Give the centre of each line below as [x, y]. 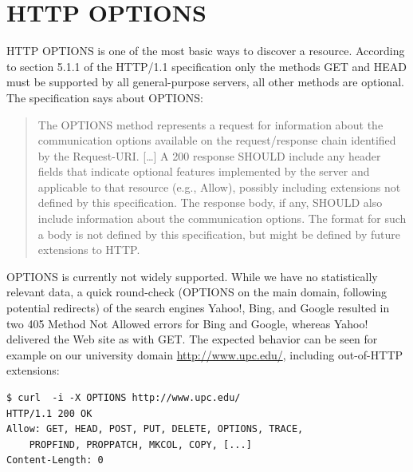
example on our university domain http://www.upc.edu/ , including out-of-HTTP [205, 354]
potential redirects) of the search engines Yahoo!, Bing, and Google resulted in [198, 308]
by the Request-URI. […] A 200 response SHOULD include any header [209, 155]
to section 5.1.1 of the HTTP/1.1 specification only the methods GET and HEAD [206, 66]
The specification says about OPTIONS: [105, 97]
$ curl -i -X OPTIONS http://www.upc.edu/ [124, 398]
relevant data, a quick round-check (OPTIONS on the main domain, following [197, 292]
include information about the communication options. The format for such [222, 218]
